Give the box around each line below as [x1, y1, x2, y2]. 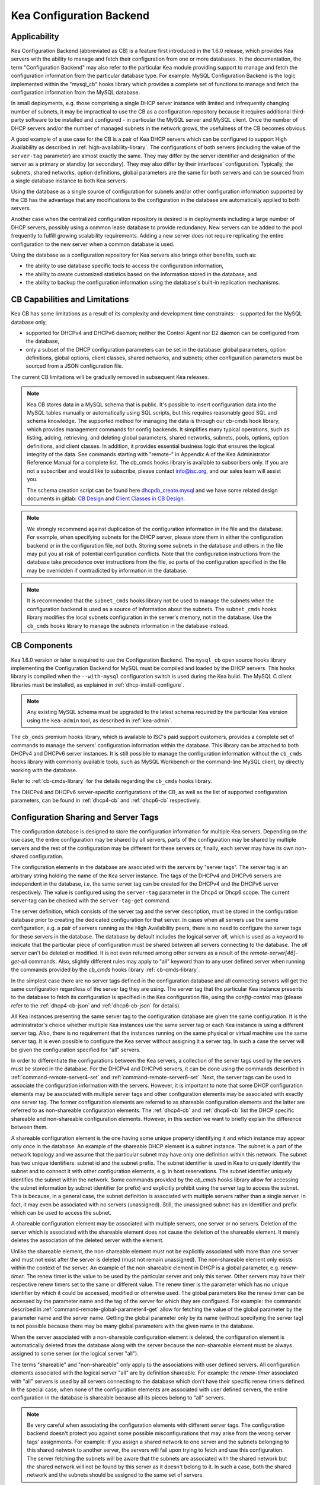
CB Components [11, 640, 73, 650]
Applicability [11, 31, 59, 42]
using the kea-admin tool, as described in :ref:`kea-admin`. [27, 716, 173, 724]
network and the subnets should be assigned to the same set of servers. [27, 1471, 204, 1478]
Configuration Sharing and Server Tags [11, 812, 159, 822]
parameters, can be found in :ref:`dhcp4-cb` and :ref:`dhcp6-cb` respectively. [11, 797, 201, 804]
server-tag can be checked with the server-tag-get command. [11, 897, 171, 904]
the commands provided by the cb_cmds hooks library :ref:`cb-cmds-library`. [11, 966, 200, 974]
